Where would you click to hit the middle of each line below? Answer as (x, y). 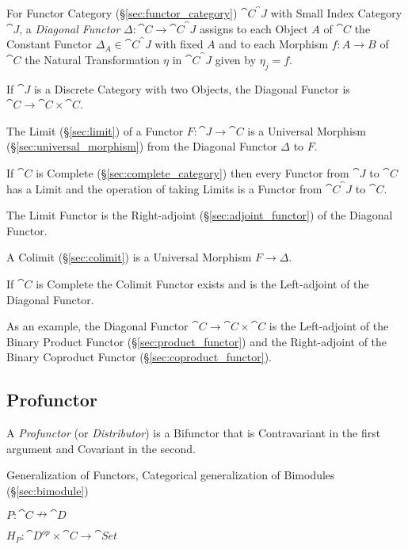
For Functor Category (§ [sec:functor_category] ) (122, 13)
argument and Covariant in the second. (101, 448)
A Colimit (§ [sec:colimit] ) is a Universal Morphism (129, 257)
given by (236, 59)
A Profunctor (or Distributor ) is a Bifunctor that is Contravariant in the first (194, 433)
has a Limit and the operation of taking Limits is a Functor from (164, 188)
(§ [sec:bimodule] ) (48, 490)
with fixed (179, 44)
